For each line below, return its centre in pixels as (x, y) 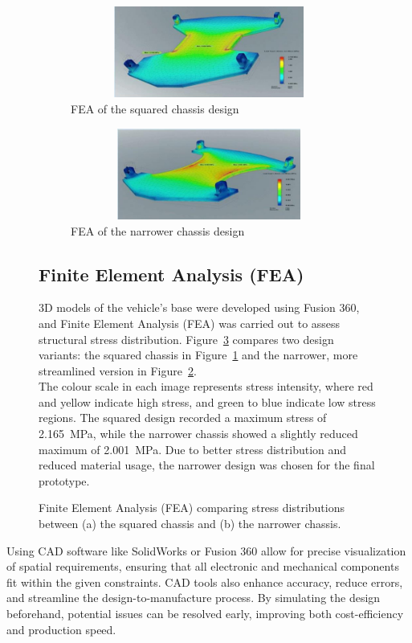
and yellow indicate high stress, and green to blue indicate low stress (207, 401)
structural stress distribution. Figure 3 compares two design (186, 339)
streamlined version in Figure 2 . (118, 370)
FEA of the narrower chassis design (158, 230)
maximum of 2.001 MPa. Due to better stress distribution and (193, 449)
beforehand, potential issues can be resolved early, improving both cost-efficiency (205, 614)
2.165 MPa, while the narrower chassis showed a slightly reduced (198, 434)
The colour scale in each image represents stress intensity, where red (206, 386)
